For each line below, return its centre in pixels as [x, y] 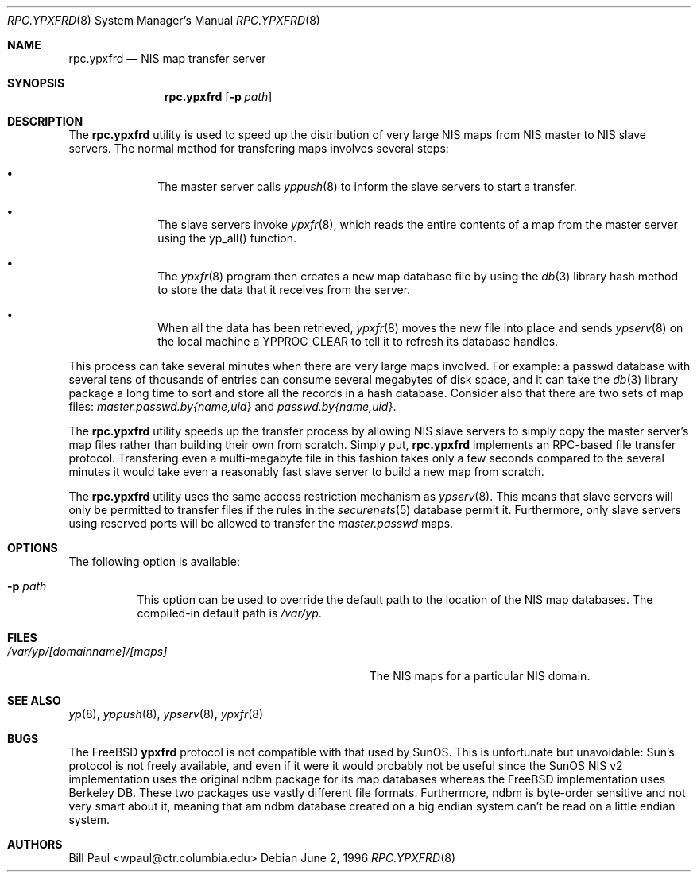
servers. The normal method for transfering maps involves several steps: [259, 148]
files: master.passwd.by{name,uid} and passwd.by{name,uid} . [232, 406]
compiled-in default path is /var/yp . [229, 613]
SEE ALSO [34, 700]
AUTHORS [35, 844]
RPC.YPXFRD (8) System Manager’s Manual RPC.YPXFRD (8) [164, 20]
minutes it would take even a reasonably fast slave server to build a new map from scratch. [306, 472]
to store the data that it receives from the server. [284, 290]
